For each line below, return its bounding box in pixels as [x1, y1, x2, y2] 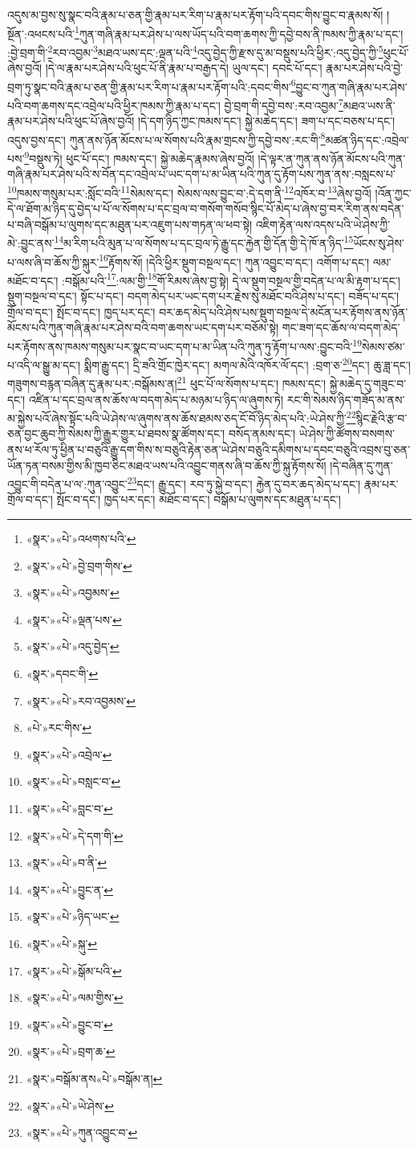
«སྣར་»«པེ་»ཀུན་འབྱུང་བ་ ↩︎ [26, 1124, 138, 1141]
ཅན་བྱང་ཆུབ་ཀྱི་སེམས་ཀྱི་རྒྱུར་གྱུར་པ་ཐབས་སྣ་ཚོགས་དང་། [7, 425, 225, 442]
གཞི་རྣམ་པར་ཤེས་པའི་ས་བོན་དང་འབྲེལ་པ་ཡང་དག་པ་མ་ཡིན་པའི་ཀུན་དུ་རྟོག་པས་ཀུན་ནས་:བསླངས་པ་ [7, 166, 396, 182]
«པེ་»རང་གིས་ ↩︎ [26, 719, 91, 736]
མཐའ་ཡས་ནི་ [343, 96, 396, 113]
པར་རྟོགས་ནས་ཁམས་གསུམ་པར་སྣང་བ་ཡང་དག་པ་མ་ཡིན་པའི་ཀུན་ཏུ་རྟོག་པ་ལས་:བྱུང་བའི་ [7, 337, 353, 354]
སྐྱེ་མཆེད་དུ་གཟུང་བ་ [329, 375, 407, 391]
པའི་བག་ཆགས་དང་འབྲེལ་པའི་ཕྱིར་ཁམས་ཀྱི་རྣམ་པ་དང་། [7, 96, 221, 113]
